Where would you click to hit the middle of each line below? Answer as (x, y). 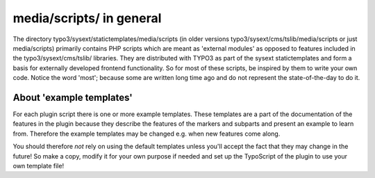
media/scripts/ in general (87, 18)
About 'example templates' (73, 97)
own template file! (39, 165)
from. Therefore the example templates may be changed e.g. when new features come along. (147, 133)
